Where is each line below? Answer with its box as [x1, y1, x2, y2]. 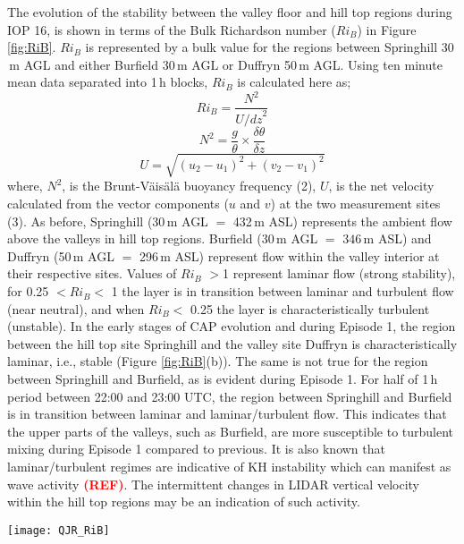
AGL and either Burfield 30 [23, 55, 175, 73]
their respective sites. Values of [7, 264, 177, 283]
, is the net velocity [328, 176, 434, 195]
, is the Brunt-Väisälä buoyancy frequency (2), [62, 176, 316, 195]
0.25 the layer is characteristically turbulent [190, 299, 430, 318]
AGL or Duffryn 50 [191, 55, 297, 73]
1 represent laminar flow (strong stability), [223, 264, 456, 283]
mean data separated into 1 [7, 72, 157, 91]
